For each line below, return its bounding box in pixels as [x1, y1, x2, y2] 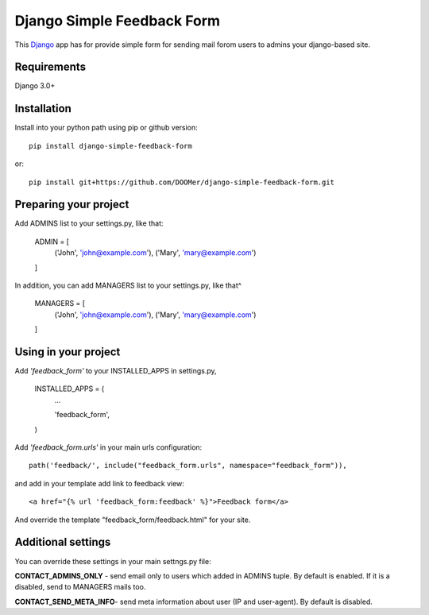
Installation [14, 102, 71, 115]
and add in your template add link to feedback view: [14, 478, 184, 488]
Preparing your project [14, 198, 129, 211]
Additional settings [14, 536, 111, 549]
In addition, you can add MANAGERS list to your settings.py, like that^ [14, 280, 242, 290]
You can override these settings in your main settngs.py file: [14, 556, 211, 566]
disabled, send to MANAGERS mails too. [14, 582, 146, 592]
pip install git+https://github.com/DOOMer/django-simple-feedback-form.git [29, 177, 335, 187]
